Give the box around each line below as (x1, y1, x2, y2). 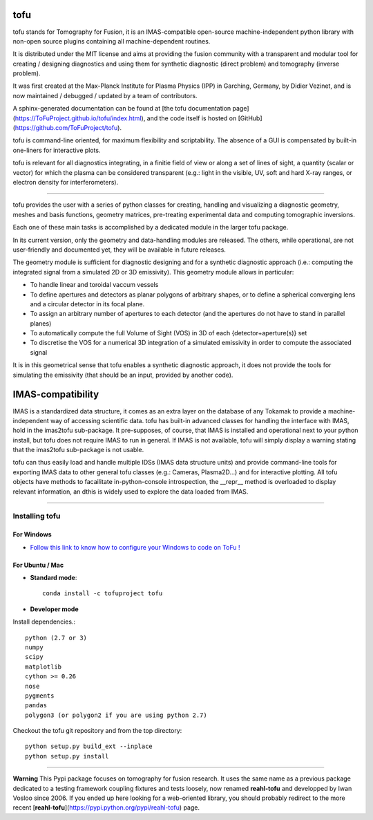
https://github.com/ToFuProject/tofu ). (15, 124, 122, 132)
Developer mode (30, 605, 79, 613)
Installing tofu (12, 512, 61, 521)
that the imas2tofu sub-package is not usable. (12, 446, 144, 454)
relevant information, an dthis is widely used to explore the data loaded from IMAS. (12, 487, 249, 496)
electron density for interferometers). (12, 178, 119, 186)
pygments (25, 691, 55, 700)
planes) (30, 319, 52, 328)
